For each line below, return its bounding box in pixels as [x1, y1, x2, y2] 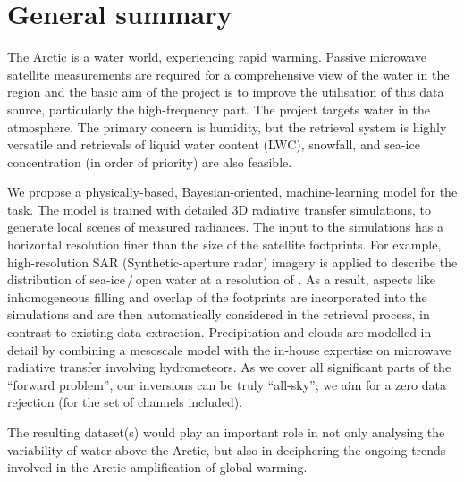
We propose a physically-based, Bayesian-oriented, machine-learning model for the [7, 182, 458, 201]
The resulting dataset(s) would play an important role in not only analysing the [7, 423, 445, 441]
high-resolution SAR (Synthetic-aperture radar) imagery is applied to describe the [7, 252, 458, 271]
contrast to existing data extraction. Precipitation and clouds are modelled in [7, 323, 432, 342]
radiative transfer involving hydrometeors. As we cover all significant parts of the [7, 358, 451, 376]
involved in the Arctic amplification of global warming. [7, 458, 308, 477]
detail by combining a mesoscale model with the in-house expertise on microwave [7, 340, 451, 359]
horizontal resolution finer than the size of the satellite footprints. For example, [7, 235, 442, 254]
